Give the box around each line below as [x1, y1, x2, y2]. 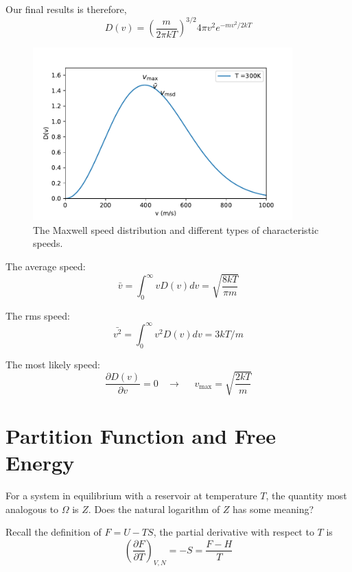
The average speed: [5, 259, 86, 273]
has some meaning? [233, 501, 314, 516]
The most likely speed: [5, 357, 100, 371]
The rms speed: [5, 308, 70, 322]
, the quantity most [266, 488, 347, 503]
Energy [5, 449, 75, 477]
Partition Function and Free [5, 422, 277, 450]
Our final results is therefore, [5, 2, 127, 16]
